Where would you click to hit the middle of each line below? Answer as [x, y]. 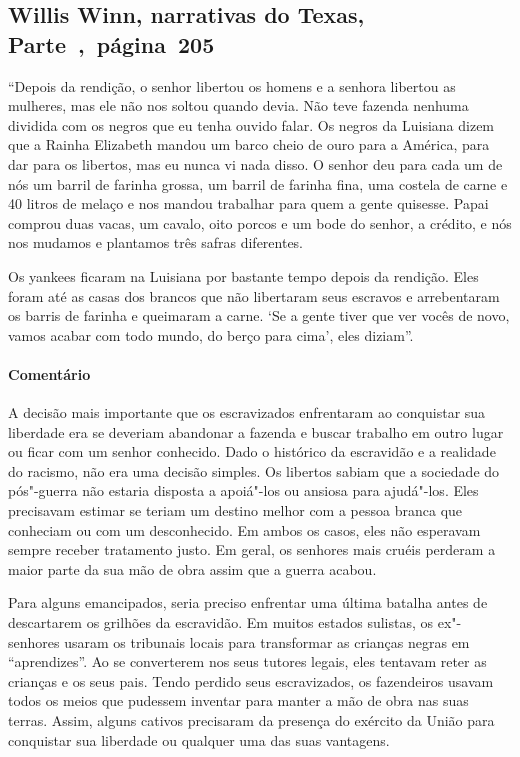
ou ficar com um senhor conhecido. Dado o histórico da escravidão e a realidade [252, 451]
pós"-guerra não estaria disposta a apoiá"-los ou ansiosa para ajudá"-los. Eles [243, 490]
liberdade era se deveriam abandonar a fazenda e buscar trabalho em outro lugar [256, 431]
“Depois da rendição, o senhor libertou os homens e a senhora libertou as [232, 85]
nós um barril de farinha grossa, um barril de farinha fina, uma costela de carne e [258, 183]
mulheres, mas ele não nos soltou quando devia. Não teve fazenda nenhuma [238, 105]
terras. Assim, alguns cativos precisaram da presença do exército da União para [251, 720]
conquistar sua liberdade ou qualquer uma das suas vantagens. [199, 739]
